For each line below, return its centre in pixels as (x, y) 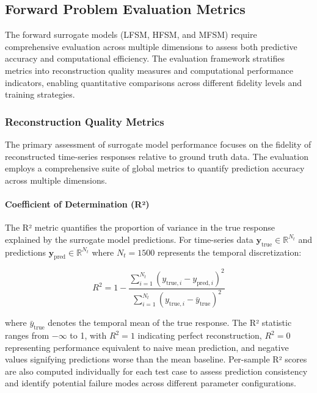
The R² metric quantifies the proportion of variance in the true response (140, 227)
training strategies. (40, 94)
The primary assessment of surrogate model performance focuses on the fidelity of (158, 144)
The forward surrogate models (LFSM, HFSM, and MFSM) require (131, 34)
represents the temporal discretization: (229, 252)
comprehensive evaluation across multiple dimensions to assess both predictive (151, 46)
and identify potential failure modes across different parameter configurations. (151, 383)
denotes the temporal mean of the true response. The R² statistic (170, 323)
